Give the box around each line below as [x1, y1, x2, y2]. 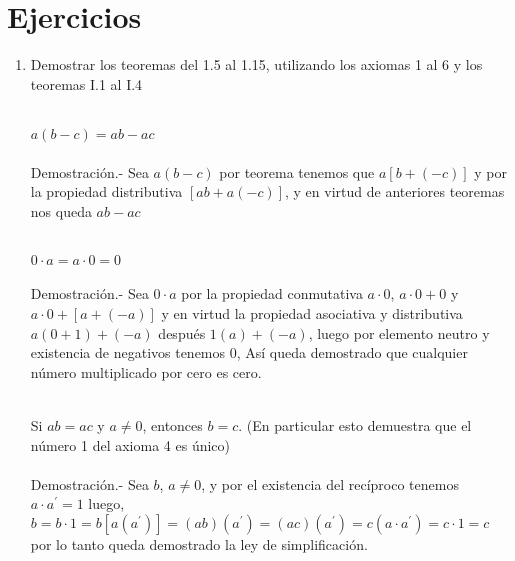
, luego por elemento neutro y [308, 322, 490, 343]
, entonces [142, 415, 203, 436]
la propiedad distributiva [30, 181, 183, 202]
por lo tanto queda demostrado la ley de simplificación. [30, 534, 368, 554]
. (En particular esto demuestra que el [238, 415, 472, 436]
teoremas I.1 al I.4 [30, 73, 143, 94]
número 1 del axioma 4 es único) [30, 434, 231, 455]
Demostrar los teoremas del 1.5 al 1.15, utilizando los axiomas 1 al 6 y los [30, 54, 483, 75]
